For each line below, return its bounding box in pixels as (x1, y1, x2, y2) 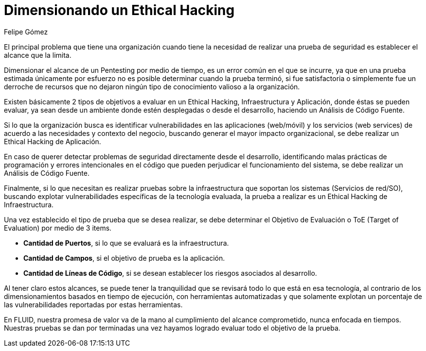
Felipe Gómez (4, 27, 48, 36)
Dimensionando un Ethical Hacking (4, 2, 235, 18)
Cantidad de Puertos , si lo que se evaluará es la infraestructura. (23, 238, 229, 247)
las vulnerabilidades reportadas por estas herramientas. (4, 300, 183, 309)
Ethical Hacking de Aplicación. (4, 137, 101, 146)
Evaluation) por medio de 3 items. (4, 223, 112, 232)
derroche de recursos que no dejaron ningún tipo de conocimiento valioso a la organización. (4, 82, 300, 91)
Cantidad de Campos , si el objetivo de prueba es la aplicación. (23, 253, 225, 262)
